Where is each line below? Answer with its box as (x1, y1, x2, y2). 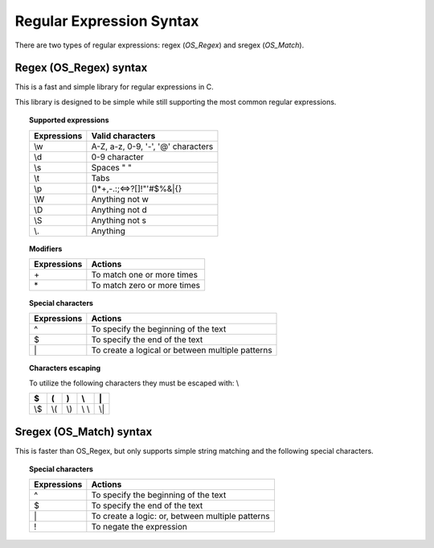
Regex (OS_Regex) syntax (14, 61, 148, 75)
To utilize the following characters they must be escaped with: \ (29, 378, 240, 388)
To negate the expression (91, 521, 188, 533)
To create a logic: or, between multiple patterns (91, 511, 270, 522)
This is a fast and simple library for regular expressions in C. (14, 82, 214, 92)
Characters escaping (29, 363, 101, 373)
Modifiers (29, 244, 63, 253)
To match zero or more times (91, 280, 201, 291)
